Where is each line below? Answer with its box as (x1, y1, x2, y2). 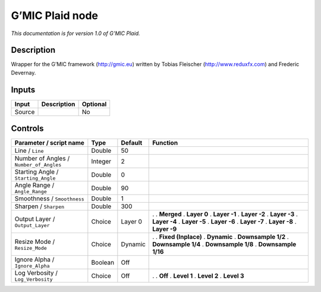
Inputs (11, 84, 36, 95)
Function (152, 139, 178, 147)
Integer (91, 157, 112, 165)
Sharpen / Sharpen (14, 202, 65, 211)
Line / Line (14, 146, 44, 155)
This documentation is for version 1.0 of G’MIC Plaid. (11, 30, 140, 37)
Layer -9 (152, 225, 177, 233)
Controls (11, 124, 44, 134)
